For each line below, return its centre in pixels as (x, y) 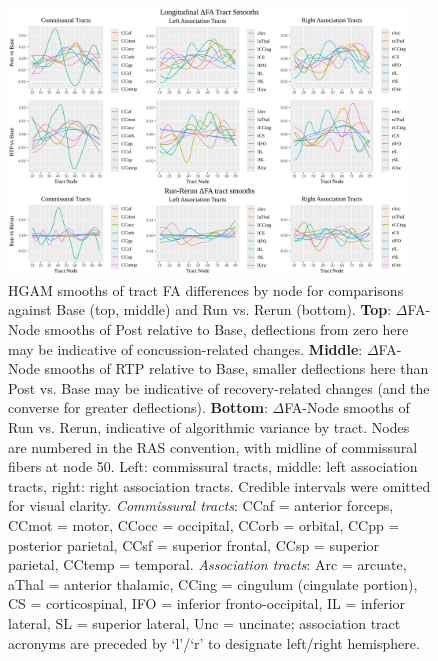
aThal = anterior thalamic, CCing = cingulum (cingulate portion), (213, 583)
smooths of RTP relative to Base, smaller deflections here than (236, 368)
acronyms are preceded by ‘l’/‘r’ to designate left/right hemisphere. (214, 642)
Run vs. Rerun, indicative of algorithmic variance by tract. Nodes (209, 427)
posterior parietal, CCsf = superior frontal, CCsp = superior (193, 544)
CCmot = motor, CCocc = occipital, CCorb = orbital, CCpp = (204, 524)
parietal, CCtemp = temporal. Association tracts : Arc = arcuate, (207, 564)
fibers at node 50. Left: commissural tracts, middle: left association (213, 466)
